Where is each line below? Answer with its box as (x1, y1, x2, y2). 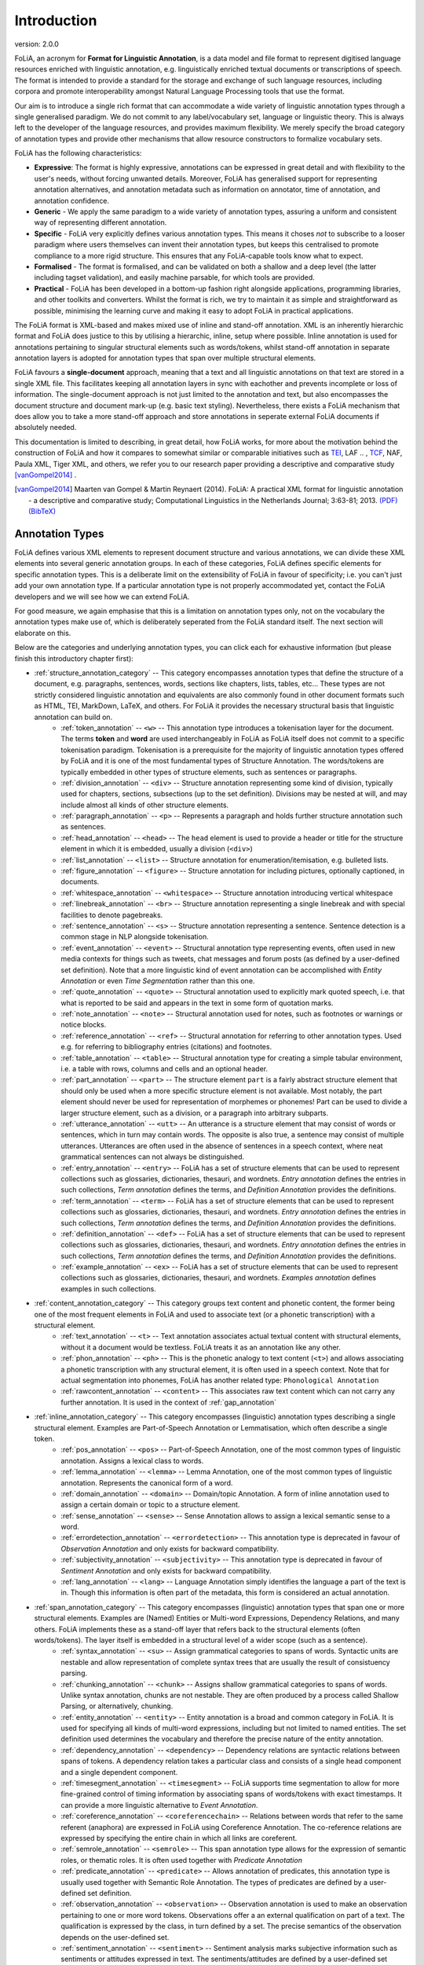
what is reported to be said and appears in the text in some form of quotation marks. (60, 998, 334, 1008)
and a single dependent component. (60, 1767, 178, 1776)
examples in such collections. (60, 1284, 156, 1293)
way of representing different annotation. (34, 218, 167, 227)
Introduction (14, 12, 97, 29)
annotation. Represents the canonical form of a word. (60, 1478, 233, 1487)
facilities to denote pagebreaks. (60, 910, 163, 920)
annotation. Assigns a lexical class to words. (60, 1456, 204, 1465)
